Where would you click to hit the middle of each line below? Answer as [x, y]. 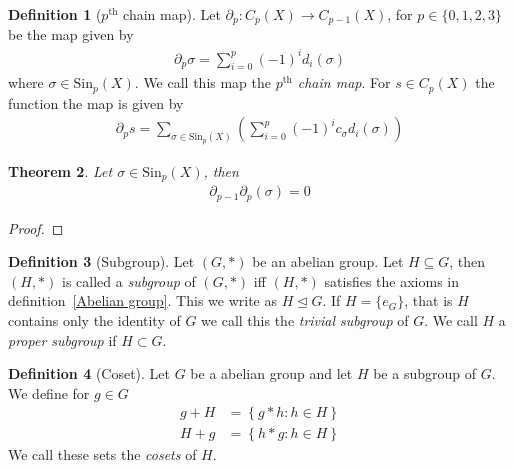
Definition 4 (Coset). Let [89, 373]
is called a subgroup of [129, 280]
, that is [428, 300]
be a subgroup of [424, 373]
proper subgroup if [62, 339]
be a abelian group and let [271, 373]
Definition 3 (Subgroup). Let [101, 261]
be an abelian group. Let [328, 261]
